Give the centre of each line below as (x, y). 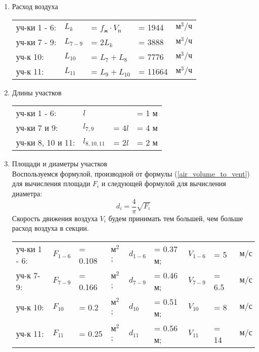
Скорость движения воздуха (55, 218)
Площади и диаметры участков (59, 164)
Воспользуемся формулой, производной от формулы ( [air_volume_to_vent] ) (131, 173)
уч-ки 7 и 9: (37, 128)
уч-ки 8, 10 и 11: (46, 143)
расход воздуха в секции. (50, 228)
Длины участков (37, 92)
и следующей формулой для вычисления (164, 183)
